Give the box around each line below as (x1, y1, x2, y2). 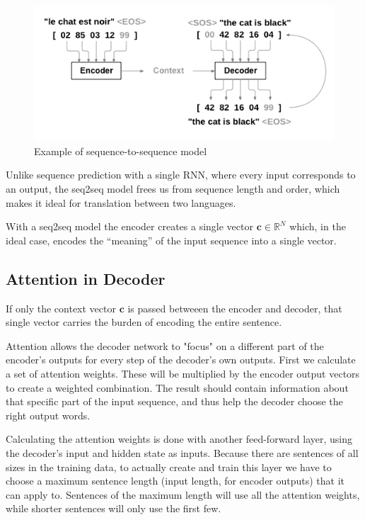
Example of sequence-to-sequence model (34, 143, 207, 158)
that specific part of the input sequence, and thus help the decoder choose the (6, 394, 343, 409)
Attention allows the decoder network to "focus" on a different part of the (6, 338, 324, 353)
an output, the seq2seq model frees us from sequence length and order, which (6, 181, 340, 196)
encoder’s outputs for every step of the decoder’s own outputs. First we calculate (6, 352, 356, 367)
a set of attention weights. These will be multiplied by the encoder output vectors (6, 366, 360, 380)
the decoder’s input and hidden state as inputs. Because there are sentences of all (6, 445, 359, 460)
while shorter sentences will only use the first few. (6, 501, 221, 516)
